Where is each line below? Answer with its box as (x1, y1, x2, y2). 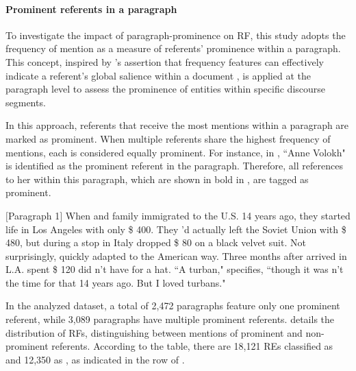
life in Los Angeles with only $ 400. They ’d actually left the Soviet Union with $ (5, 222, 346, 236)
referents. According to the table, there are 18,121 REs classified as (51, 339, 333, 353)
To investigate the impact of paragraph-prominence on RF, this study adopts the (5, 27, 346, 42)
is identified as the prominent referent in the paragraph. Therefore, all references (5, 158, 343, 173)
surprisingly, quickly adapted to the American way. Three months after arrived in (5, 248, 347, 263)
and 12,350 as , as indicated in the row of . (5, 352, 185, 366)
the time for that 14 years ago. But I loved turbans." (5, 275, 226, 289)
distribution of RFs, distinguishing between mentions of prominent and (5, 325, 303, 339)
